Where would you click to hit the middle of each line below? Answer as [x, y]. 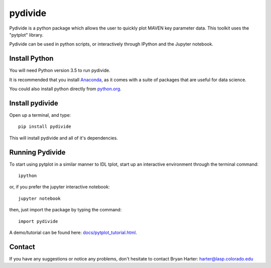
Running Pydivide [37, 152]
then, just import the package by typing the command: [65, 210]
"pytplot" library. [26, 35]
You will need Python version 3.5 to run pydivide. [60, 71]
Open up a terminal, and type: [40, 115]
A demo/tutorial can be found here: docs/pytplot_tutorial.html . [73, 232]
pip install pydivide [45, 127]
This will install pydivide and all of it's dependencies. [63, 138]
